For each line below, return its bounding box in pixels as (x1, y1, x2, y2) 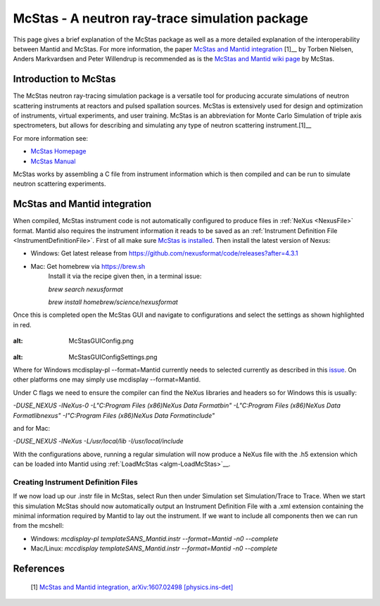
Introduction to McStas (13, 73, 116, 85)
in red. (13, 320, 32, 329)
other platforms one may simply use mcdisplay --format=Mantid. (13, 375, 201, 384)
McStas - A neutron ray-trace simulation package (13, 11, 309, 26)
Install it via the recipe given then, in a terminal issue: (48, 272, 202, 281)
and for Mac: (13, 424, 51, 432)
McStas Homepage (30, 147, 87, 156)
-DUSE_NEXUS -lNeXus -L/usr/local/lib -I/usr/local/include (13, 437, 184, 446)
